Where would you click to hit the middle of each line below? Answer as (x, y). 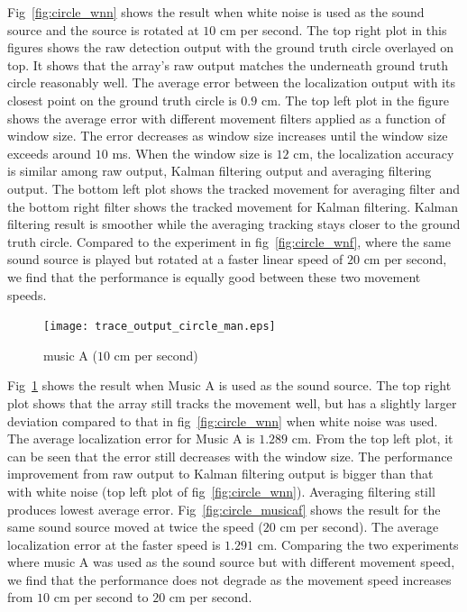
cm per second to (101, 597)
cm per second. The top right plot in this (333, 29)
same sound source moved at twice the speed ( (135, 527)
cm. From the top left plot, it (372, 438)
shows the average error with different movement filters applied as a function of (226, 118)
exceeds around (50, 153)
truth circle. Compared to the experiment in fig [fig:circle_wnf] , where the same (229, 241)
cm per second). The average (359, 527)
